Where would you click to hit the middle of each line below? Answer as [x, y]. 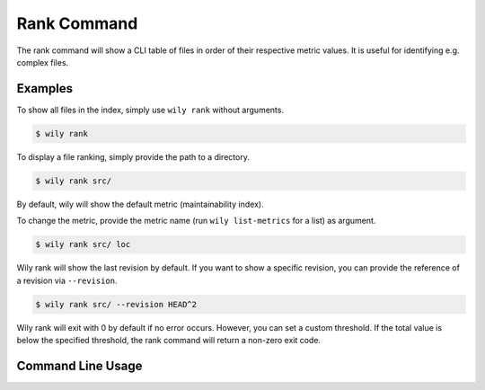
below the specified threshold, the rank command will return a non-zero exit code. [169, 340]
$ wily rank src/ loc [83, 244]
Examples [45, 89]
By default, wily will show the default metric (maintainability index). [140, 204]
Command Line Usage [79, 365]
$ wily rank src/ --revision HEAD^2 [116, 304]
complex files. [43, 62]
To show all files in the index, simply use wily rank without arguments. [150, 110]
